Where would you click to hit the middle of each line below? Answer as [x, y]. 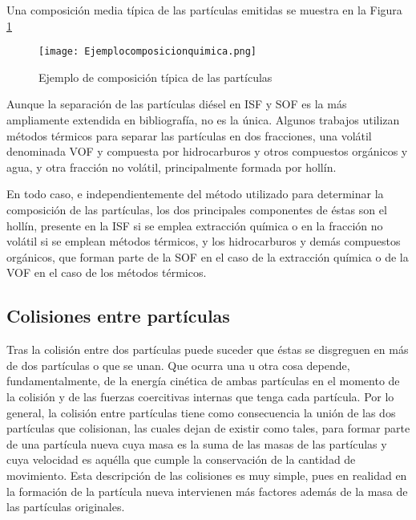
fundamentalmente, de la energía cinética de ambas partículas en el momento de [203, 381]
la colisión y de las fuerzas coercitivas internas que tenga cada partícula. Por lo [200, 396]
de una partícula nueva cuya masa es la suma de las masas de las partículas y [197, 443]
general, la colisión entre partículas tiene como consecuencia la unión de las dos [201, 412]
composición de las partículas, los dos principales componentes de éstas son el [197, 209]
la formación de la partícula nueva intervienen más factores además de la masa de [207, 491]
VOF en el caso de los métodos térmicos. [107, 272]
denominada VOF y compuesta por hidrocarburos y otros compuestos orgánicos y [207, 151]
